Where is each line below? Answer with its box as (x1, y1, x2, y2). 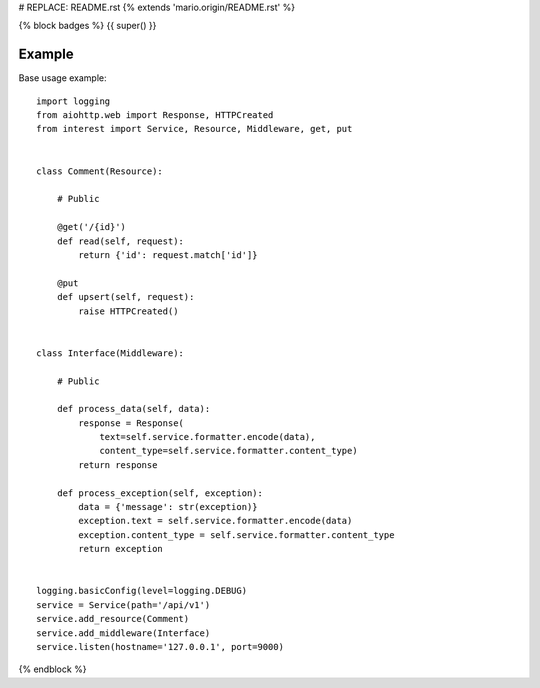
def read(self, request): (56, 235, 185, 247)
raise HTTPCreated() (78, 305, 179, 317)
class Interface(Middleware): (36, 347, 185, 359)
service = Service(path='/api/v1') (36, 599, 211, 610)
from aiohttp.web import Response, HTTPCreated (36, 110, 274, 121)
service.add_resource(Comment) (36, 613, 190, 625)
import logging (36, 95, 111, 107)
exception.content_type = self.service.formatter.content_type (78, 529, 395, 540)
